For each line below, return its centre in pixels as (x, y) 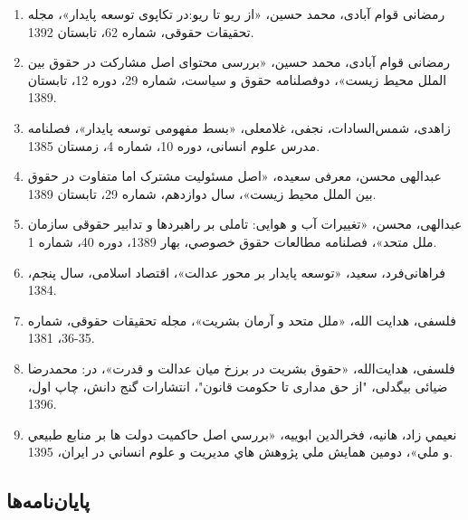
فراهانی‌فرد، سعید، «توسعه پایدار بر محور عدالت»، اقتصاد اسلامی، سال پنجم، (236, 272)
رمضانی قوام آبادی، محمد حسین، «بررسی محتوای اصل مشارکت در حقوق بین (239, 62)
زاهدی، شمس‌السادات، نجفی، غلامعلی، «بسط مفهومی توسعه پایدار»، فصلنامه (239, 127)
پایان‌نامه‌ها (48, 501)
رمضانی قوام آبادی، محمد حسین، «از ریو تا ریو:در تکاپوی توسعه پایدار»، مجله (236, 14)
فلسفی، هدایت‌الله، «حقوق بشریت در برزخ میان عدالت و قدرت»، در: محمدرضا (241, 368)
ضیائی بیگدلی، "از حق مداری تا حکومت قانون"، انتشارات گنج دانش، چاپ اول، (238, 386)
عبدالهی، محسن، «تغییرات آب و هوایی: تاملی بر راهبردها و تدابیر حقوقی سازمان (245, 224)
